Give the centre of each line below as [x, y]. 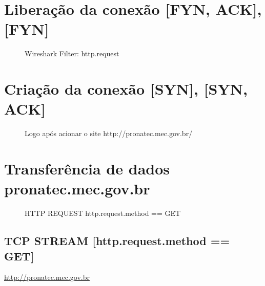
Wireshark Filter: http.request [72, 53]
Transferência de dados [87, 168]
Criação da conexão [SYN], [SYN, [126, 89]
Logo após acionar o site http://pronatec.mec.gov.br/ [109, 133]
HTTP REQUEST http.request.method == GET [103, 213]
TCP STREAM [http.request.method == [117, 241]
